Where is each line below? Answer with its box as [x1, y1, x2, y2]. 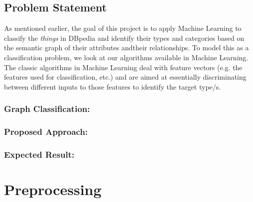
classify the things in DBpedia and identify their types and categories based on [4, 32, 245, 43]
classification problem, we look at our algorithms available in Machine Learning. [4, 52, 249, 62]
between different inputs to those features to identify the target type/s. [4, 81, 221, 92]
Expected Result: [4, 148, 75, 160]
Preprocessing [4, 179, 102, 200]
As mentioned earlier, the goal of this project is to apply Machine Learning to [4, 23, 242, 33]
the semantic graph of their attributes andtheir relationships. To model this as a [4, 42, 249, 53]
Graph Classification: [4, 102, 90, 115]
